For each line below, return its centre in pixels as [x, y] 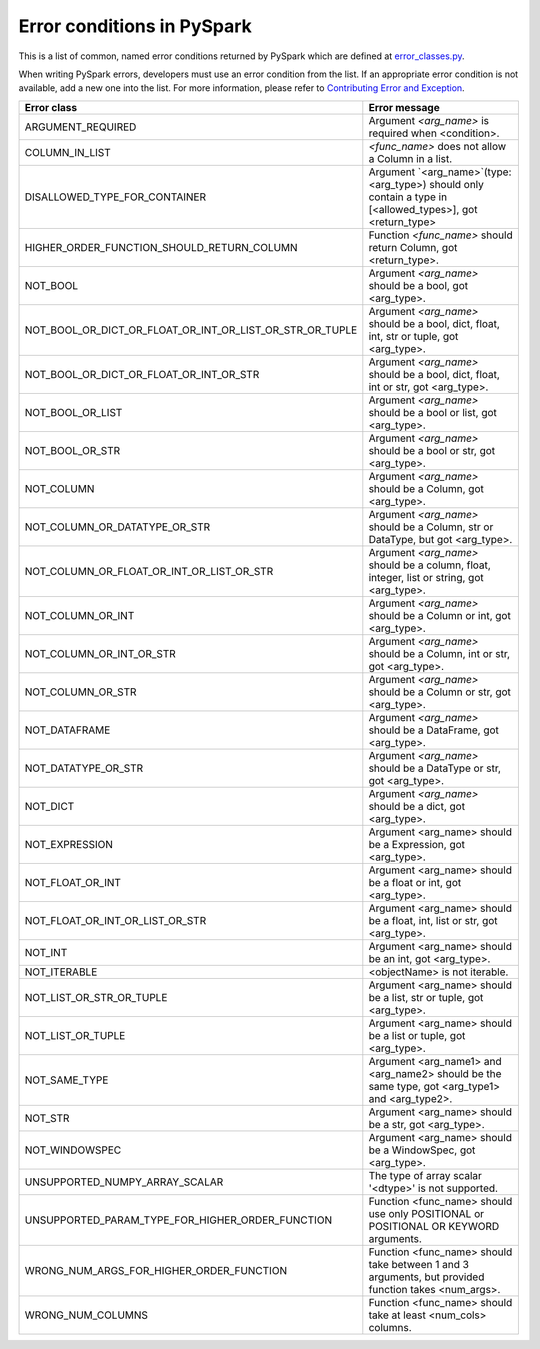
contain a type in [408, 197]
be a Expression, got [416, 844]
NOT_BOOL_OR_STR [72, 450]
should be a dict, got [416, 806]
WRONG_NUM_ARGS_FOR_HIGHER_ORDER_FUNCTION [156, 1270]
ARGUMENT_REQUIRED [80, 127]
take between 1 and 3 [419, 1264]
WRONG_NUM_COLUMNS [86, 1315]
